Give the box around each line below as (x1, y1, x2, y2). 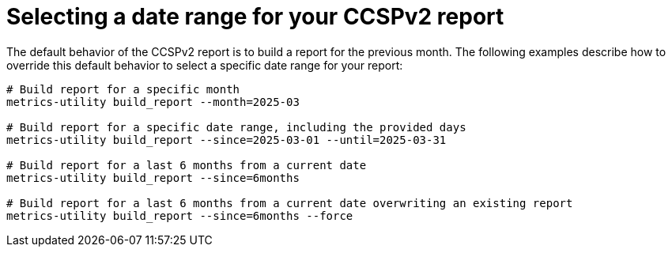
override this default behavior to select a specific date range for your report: (6, 58, 403, 72)
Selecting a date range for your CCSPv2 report (6, 3, 504, 30)
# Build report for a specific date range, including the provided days (6, 120, 466, 134)
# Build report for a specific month (6, 82, 240, 96)
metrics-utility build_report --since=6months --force (6, 209, 353, 222)
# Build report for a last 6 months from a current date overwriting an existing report (6, 196, 573, 210)
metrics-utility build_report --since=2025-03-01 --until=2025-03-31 (6, 133, 447, 146)
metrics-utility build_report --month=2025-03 (6, 95, 300, 108)
